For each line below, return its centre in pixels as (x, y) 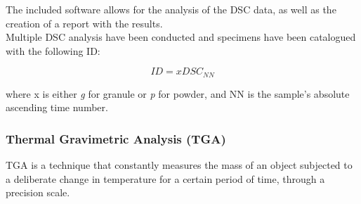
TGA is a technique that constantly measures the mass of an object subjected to (179, 165)
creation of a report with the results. (84, 23)
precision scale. (38, 192)
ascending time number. (57, 107)
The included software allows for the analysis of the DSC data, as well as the (171, 9)
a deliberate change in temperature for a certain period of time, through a (165, 178)
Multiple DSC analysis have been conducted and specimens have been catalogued (181, 37)
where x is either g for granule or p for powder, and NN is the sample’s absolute (178, 93)
